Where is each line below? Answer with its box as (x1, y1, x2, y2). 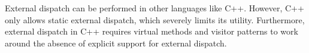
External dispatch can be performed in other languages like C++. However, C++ (5, 2, 304, 14)
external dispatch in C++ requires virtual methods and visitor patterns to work (5, 25, 298, 38)
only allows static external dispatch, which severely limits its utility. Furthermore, (5, 13, 305, 26)
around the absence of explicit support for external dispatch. (5, 36, 227, 49)
